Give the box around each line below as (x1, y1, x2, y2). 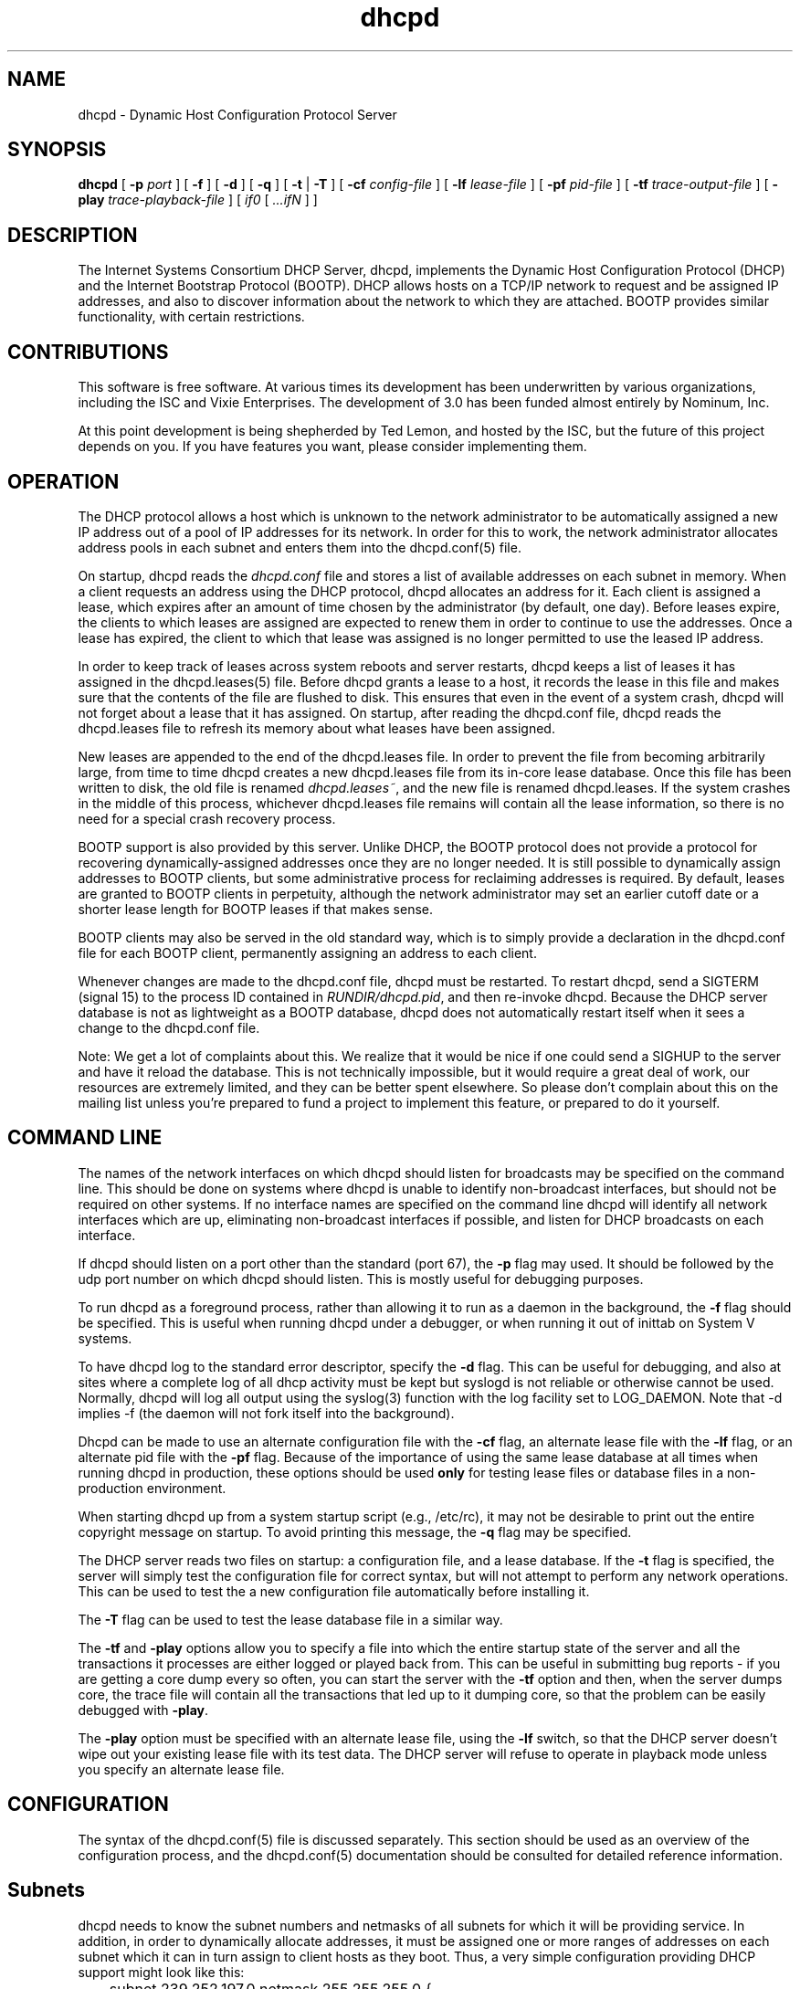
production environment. (78, 1479, 226, 1496)
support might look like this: (78, 1963, 245, 1980)
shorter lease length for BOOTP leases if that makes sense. (78, 900, 434, 917)
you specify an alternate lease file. (78, 1761, 285, 1777)
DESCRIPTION (7, 223, 138, 247)
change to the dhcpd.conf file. (78, 1019, 260, 1036)
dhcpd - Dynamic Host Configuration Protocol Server (78, 106, 397, 122)
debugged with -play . (78, 1701, 209, 1718)
